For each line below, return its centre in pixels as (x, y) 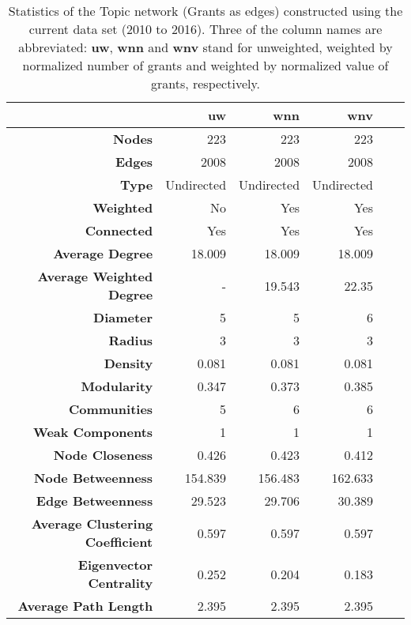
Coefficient (119, 542)
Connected (119, 230)
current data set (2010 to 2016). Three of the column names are (205, 29)
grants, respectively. (205, 83)
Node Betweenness (94, 478)
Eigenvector (115, 565)
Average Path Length (85, 606)
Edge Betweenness (94, 501)
